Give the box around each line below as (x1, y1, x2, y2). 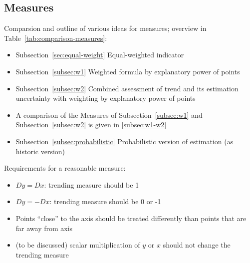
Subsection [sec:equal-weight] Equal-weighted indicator (15, 49, 184, 60)
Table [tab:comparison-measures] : (4, 32, 107, 43)
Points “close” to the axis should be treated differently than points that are (15, 213, 247, 223)
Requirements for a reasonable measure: (4, 163, 126, 173)
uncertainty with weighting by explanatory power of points (15, 93, 196, 103)
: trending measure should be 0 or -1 (49, 196, 161, 207)
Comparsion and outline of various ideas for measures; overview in (4, 23, 207, 33)
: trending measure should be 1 (44, 179, 139, 190)
